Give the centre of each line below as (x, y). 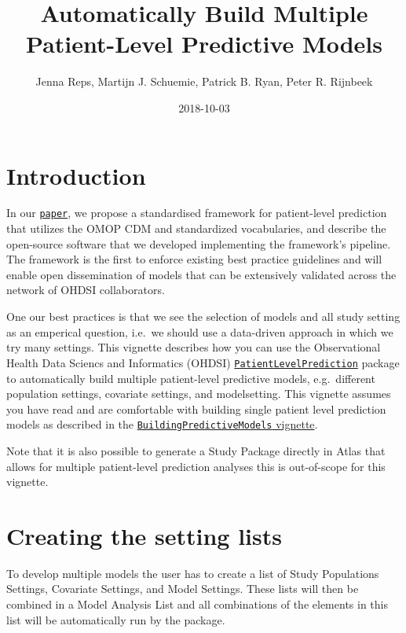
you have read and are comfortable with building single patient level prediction (196, 409)
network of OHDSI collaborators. (86, 290)
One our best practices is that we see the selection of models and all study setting (203, 316)
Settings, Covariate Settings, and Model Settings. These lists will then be (183, 589)
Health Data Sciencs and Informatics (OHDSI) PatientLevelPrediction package (203, 362)
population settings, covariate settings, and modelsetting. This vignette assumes (199, 394)
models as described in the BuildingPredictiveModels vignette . (162, 424)
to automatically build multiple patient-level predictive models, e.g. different (191, 378)
